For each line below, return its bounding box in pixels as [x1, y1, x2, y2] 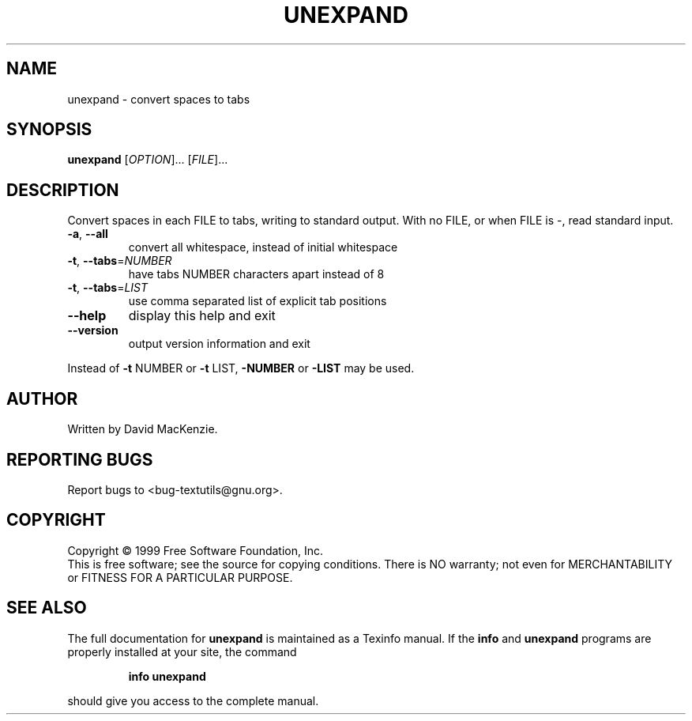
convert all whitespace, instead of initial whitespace [128, 240, 398, 255]
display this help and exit [128, 308, 276, 324]
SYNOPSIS [6, 119, 92, 140]
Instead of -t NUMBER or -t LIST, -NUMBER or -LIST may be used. [67, 361, 415, 376]
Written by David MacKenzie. [67, 422, 218, 436]
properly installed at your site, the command [67, 644, 297, 659]
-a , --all [67, 227, 108, 241]
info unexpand [128, 669, 206, 683]
